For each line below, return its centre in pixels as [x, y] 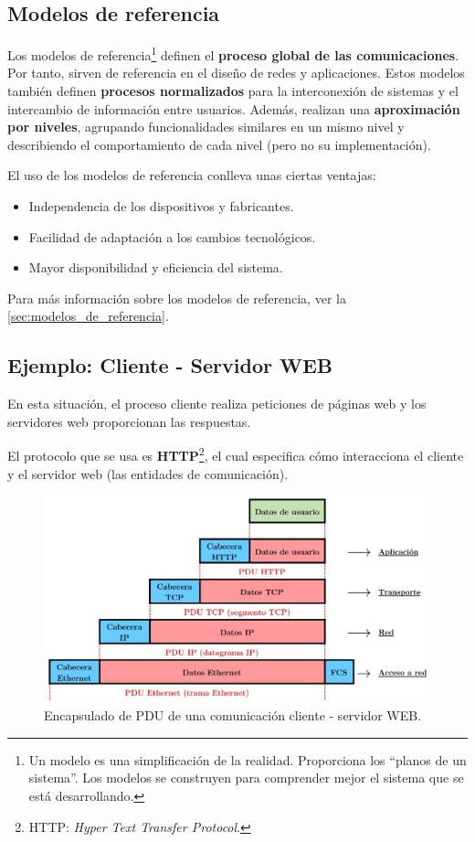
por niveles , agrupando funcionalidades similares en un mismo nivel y [206, 127]
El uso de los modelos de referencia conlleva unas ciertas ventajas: [192, 175]
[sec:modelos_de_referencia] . [88, 316]
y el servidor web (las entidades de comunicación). [148, 473]
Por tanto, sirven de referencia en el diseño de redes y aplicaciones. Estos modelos [236, 73]
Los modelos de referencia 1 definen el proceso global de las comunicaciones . [233, 53]
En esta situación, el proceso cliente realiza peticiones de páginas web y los [217, 404]
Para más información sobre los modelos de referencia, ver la [177, 298]
